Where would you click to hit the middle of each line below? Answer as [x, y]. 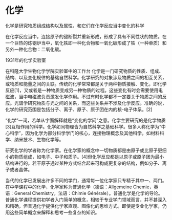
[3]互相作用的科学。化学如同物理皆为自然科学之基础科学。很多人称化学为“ [83, 126]
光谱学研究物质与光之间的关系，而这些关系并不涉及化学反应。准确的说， [90, 103]
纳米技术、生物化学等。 [39, 139]
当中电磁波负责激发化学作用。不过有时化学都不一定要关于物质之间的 [90, 96]
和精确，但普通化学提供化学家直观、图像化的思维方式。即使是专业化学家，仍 [86, 206]
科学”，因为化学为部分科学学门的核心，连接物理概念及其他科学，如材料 [85, 133]
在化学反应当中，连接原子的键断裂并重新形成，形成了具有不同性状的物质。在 [86, 36]
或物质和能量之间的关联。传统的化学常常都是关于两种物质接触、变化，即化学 [86, 84]
